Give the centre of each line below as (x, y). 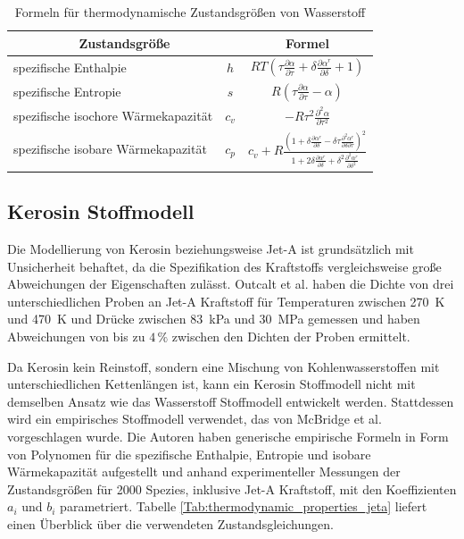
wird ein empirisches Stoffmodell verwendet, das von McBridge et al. (195, 419)
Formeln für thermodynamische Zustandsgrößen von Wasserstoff (190, 12)
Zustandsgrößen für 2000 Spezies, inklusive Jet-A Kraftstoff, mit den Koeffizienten (232, 488)
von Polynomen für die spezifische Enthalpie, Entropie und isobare (189, 454)
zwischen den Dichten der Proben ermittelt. (291, 336)
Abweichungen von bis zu (76, 336)
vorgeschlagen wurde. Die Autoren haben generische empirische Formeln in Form (228, 436)
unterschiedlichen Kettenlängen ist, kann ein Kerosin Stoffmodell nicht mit (211, 384)
